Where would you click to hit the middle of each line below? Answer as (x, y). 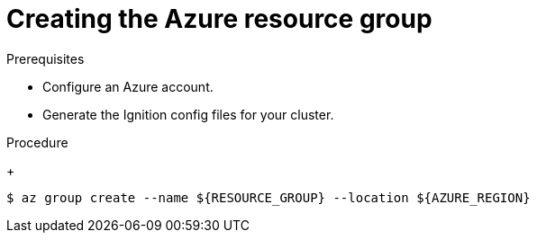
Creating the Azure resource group (219, 19)
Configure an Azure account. (128, 86)
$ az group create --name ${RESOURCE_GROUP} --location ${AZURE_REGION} (268, 197)
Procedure (37, 142)
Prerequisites (46, 58)
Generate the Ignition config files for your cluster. (188, 114)
